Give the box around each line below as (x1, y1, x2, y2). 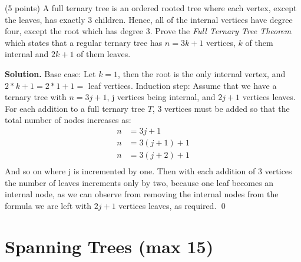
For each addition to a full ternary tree (5, 102, 145, 114)
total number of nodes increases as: (5, 114, 131, 126)
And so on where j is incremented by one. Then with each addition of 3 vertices (5, 165, 292, 177)
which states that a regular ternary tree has (5, 36, 163, 48)
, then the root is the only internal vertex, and (118, 67, 286, 79)
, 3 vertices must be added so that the (152, 102, 290, 114)
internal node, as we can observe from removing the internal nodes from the (5, 188, 279, 200)
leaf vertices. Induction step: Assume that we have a (88, 79, 277, 91)
